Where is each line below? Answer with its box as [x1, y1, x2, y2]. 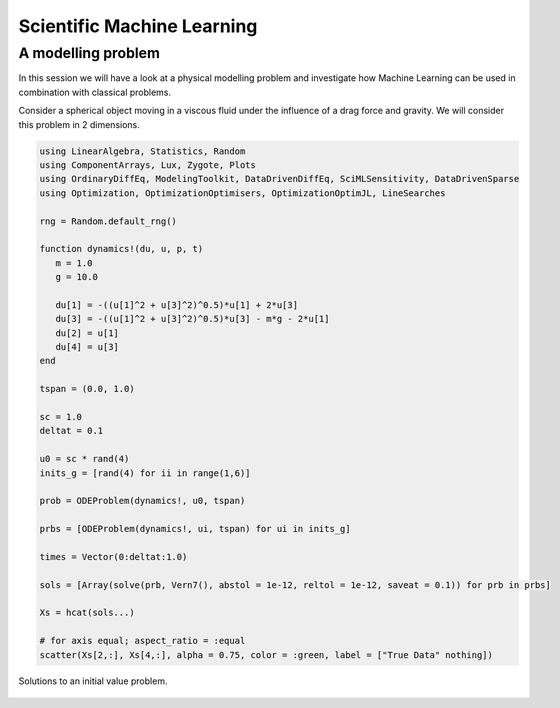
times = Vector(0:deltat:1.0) [39, 551, 188, 562]
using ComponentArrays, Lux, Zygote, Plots [39, 159, 257, 170]
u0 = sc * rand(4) [39, 453, 130, 465]
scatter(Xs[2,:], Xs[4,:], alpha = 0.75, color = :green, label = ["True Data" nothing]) [39, 649, 494, 660]
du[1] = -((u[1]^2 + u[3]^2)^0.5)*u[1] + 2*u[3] [55, 299, 299, 310]
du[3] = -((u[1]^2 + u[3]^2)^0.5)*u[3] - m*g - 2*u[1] [55, 313, 330, 325]
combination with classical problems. [18, 86, 172, 98]
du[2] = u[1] [55, 327, 120, 339]
